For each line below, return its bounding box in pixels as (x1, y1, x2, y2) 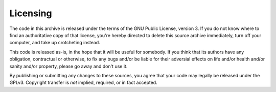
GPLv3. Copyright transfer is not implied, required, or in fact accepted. (9, 79, 158, 86)
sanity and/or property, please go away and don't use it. (9, 63, 128, 69)
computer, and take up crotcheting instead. (9, 40, 101, 46)
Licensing (9, 8, 52, 19)
